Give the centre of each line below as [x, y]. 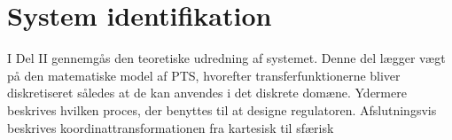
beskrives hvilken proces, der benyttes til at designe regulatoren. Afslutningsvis [222, 109]
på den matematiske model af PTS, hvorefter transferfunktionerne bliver [204, 75]
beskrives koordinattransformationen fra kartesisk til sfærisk [171, 127]
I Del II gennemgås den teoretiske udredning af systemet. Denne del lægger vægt [226, 58]
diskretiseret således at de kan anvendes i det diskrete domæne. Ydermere [207, 93]
